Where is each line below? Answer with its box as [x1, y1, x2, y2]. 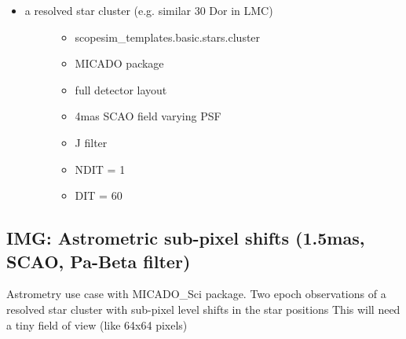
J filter [75, 134, 108, 150]
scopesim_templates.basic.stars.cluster [75, 28, 261, 45]
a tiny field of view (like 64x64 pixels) [6, 316, 188, 333]
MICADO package [75, 55, 164, 72]
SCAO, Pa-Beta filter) [6, 249, 191, 273]
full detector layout [75, 81, 167, 98]
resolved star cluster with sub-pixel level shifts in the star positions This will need [6, 300, 401, 317]
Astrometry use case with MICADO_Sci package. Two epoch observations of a [6, 286, 386, 302]
